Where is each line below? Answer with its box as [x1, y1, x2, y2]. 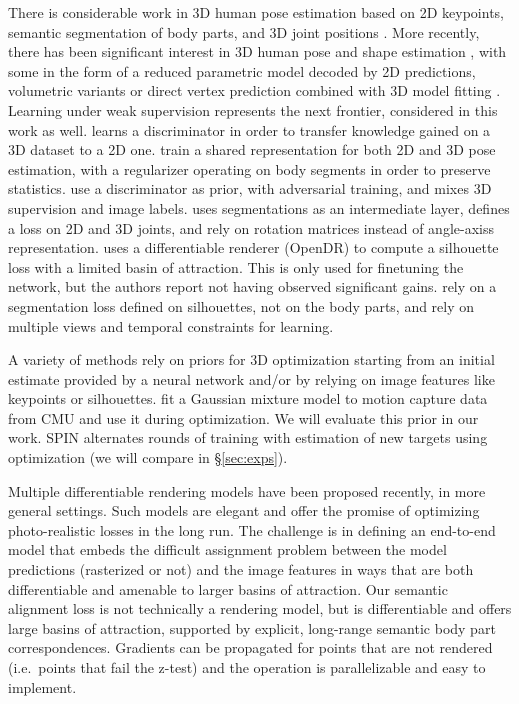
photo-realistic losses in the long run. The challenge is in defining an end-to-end [8, 519, 496, 540]
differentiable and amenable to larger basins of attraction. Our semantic [8, 578, 448, 599]
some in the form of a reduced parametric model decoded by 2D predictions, [8, 60, 476, 81]
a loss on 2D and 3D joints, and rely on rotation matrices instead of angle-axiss [8, 217, 494, 238]
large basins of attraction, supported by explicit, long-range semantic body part [8, 617, 496, 638]
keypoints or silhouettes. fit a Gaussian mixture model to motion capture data [8, 388, 488, 409]
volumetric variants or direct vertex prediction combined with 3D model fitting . [8, 80, 501, 101]
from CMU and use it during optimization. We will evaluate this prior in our [8, 407, 479, 428]
